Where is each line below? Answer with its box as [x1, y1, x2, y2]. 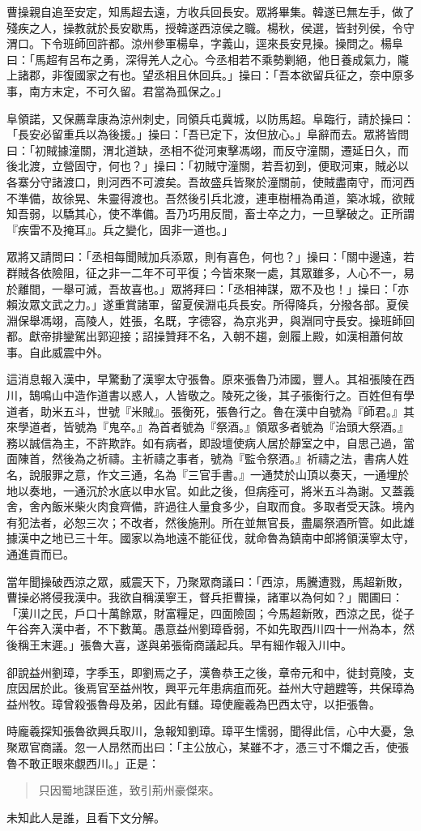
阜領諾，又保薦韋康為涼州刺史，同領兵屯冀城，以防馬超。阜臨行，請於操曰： [6, 109, 415, 126]
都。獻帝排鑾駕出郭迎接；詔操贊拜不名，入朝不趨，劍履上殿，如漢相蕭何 [6, 328, 392, 345]
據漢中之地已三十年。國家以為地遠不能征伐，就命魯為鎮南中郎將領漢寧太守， [6, 529, 415, 546]
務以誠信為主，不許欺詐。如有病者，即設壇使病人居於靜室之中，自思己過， [6, 434, 403, 451]
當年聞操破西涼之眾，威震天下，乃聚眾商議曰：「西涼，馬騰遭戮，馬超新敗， [6, 572, 409, 589]
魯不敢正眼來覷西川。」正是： [6, 754, 159, 771]
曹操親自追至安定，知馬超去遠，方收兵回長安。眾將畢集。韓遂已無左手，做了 [6, 3, 415, 19]
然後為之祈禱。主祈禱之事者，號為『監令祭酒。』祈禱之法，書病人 [51, 450, 398, 467]
